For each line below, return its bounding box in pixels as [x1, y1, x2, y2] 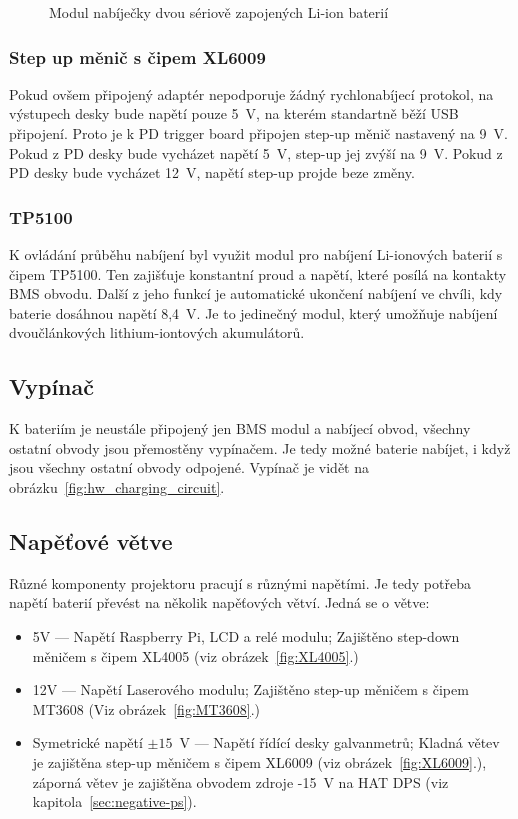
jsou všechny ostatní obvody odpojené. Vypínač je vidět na [9, 457, 369, 478]
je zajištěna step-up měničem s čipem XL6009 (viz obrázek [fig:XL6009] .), [32, 751, 487, 772]
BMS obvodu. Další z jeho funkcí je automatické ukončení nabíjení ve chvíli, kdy [9, 283, 503, 304]
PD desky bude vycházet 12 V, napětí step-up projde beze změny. [9, 162, 415, 183]
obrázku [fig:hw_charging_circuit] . [9, 476, 225, 497]
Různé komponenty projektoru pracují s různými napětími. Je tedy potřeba [9, 572, 471, 593]
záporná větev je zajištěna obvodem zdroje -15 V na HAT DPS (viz [32, 771, 449, 792]
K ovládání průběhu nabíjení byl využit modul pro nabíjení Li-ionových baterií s [9, 244, 503, 264]
